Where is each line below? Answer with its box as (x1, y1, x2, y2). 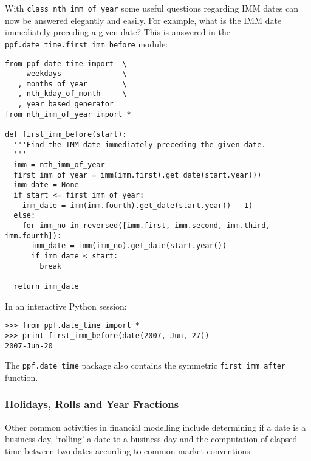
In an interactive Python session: (5, 299, 127, 312)
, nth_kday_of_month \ (18, 89, 127, 99)
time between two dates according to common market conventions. (5, 444, 253, 457)
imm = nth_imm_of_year (13, 161, 105, 170)
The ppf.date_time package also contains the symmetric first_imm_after (5, 359, 286, 372)
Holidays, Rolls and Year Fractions (5, 397, 179, 412)
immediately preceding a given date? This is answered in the (5, 26, 230, 38)
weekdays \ (26, 69, 127, 78)
